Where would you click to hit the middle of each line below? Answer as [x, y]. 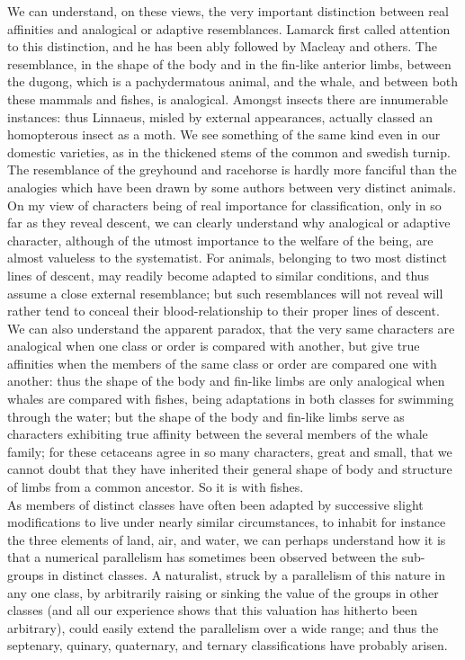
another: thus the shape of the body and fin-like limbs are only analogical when [226, 381]
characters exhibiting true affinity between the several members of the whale [218, 434]
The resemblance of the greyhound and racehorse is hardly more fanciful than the [232, 169]
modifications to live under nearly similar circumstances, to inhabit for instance [227, 522]
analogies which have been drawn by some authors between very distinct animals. [232, 187]
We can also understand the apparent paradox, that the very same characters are [231, 328]
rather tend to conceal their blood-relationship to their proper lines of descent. [224, 311]
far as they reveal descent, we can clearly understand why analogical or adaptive [229, 223]
